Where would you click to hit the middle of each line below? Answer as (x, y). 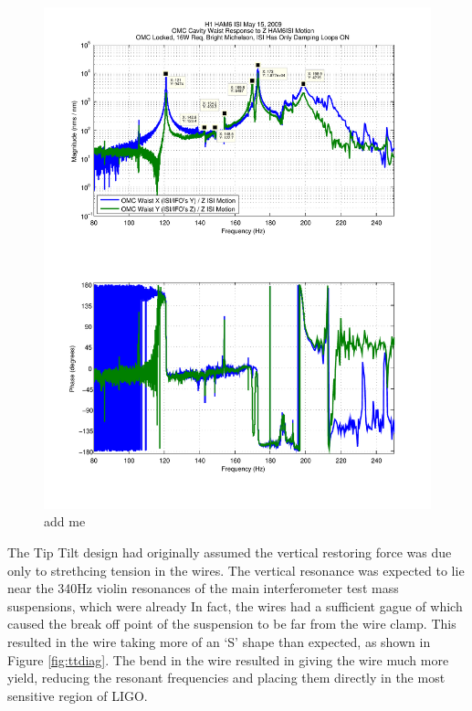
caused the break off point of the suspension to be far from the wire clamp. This (232, 624)
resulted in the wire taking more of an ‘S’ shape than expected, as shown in (219, 642)
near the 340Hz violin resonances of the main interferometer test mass (203, 588)
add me (65, 521)
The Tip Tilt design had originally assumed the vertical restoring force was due (230, 552)
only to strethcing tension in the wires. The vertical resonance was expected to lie (236, 570)
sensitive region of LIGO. (78, 695)
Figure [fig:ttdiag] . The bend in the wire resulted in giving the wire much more (228, 659)
